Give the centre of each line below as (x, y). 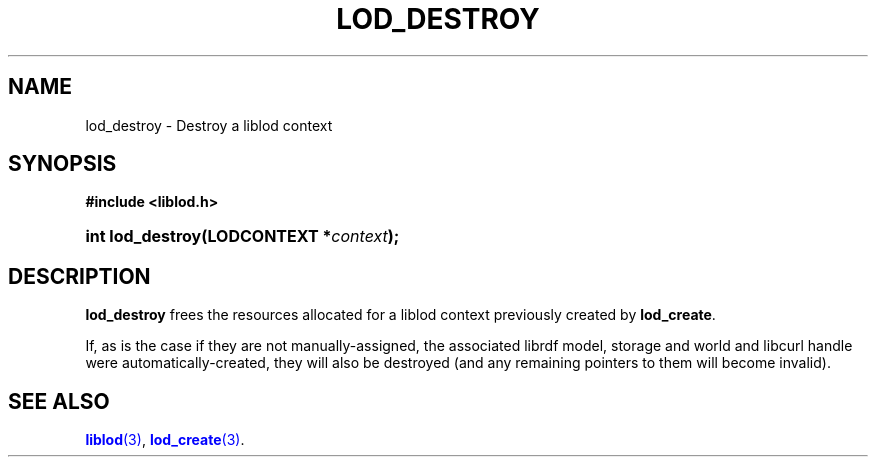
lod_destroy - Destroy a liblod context (209, 125)
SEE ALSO (59, 401)
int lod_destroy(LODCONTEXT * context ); (242, 236)
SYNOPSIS (62, 164)
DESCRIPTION (79, 276)
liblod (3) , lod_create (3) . (165, 440)
